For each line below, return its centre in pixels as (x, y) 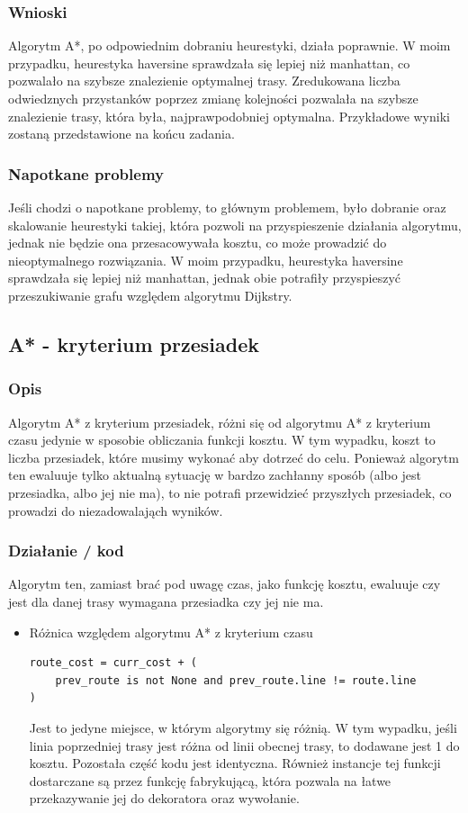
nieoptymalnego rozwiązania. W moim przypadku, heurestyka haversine (206, 260)
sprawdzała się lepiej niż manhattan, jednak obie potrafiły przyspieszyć (205, 278)
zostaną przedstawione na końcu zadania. (121, 134)
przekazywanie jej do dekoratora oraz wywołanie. (164, 798)
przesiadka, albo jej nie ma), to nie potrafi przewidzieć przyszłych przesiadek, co (230, 492)
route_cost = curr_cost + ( (113, 663)
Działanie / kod (66, 551)
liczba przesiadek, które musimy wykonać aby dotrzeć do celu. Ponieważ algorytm (234, 457)
